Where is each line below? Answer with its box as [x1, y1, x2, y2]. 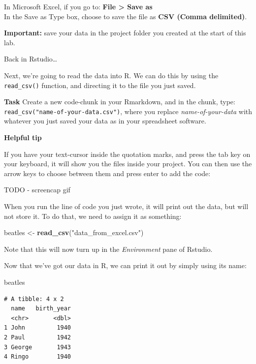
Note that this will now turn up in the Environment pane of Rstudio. [4, 243, 213, 254]
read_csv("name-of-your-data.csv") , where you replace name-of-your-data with [4, 106, 253, 116]
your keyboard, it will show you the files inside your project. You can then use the [4, 158, 252, 169]
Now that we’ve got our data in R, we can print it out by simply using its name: [4, 260, 247, 271]
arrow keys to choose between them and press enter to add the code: [4, 168, 211, 178]
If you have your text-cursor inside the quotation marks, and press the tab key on [4, 149, 251, 159]
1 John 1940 [4, 324, 71, 332]
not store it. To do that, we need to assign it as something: [4, 211, 182, 221]
